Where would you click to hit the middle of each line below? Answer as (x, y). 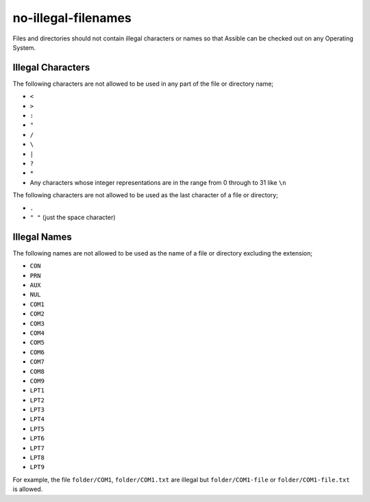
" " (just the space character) (73, 217)
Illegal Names (42, 237)
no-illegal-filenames (72, 18)
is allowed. (28, 489)
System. (24, 47)
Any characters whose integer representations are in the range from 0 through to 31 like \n (158, 182)
